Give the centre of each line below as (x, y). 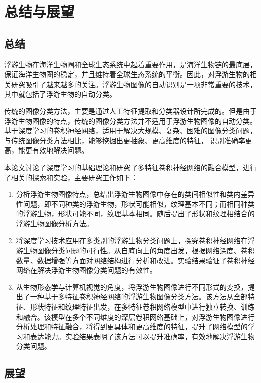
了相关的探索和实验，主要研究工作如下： (71, 177)
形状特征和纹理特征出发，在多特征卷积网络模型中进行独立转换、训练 (142, 307)
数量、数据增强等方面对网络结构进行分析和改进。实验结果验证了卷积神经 (135, 260)
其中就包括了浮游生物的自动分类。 (60, 94)
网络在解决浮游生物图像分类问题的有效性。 (86, 270)
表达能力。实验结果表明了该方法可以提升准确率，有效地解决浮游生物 (142, 336)
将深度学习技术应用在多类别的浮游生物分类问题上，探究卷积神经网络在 (132, 240)
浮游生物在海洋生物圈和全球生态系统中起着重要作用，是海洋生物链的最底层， (130, 64)
